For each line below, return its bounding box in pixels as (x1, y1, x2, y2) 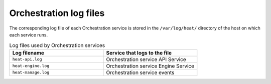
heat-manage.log (12, 70, 50, 75)
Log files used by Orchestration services (9, 41, 105, 48)
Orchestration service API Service (106, 55, 186, 62)
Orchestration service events (106, 69, 175, 76)
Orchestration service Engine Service (106, 62, 194, 69)
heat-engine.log (12, 63, 50, 68)
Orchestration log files (9, 7, 105, 18)
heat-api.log (12, 56, 42, 62)
